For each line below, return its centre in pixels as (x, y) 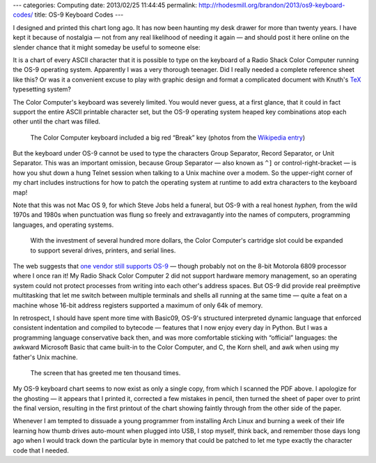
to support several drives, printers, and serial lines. (103, 250)
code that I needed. (41, 450)
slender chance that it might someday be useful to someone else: (107, 47)
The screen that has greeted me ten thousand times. (105, 372)
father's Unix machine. (45, 357)
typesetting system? (42, 89)
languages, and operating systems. (63, 225)
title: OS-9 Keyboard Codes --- (79, 15)
